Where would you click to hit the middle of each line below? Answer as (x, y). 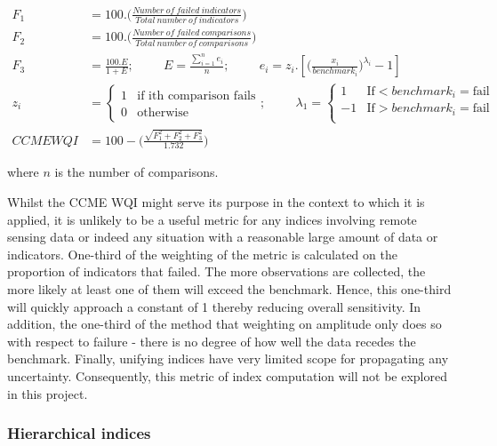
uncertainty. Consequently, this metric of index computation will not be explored (227, 376)
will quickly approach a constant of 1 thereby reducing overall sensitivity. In (214, 306)
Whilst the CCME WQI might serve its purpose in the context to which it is (216, 202)
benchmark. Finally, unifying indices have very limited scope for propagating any (228, 358)
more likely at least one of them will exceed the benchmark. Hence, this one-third (229, 289)
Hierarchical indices (79, 433)
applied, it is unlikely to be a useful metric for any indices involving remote (212, 219)
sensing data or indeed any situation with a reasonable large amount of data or (223, 237)
